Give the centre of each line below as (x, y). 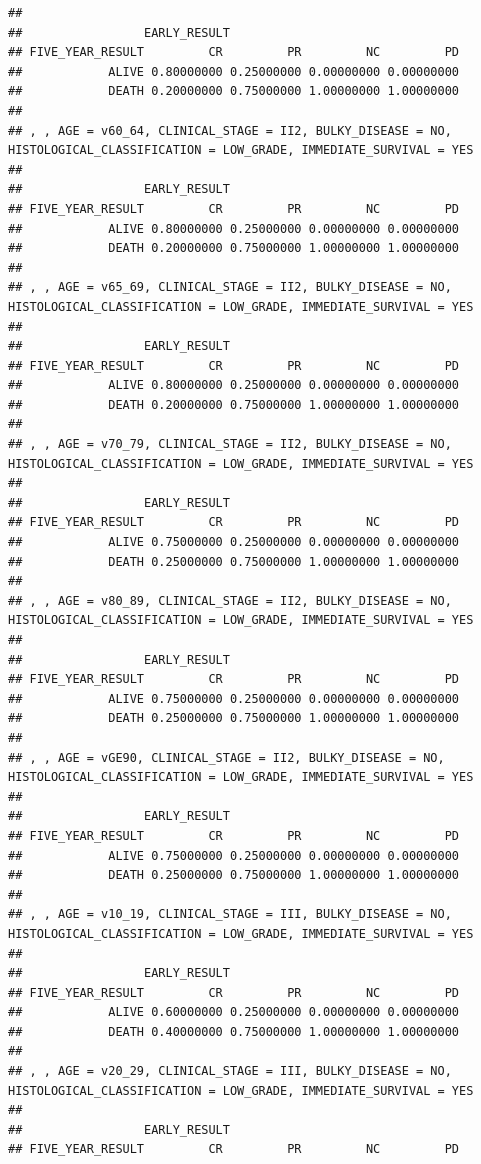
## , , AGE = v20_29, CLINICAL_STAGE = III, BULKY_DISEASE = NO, (230, 1071)
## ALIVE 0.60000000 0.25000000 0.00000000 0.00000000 (234, 1012)
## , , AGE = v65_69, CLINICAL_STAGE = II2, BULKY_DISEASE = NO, (230, 287)
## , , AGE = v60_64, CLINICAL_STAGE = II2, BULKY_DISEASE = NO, (230, 130)
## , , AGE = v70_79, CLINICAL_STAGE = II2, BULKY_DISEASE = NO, (230, 444)
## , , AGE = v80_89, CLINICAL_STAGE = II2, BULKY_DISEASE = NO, (230, 600)
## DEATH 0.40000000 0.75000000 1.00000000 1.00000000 (234, 1031)
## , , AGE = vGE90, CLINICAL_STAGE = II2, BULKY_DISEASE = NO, (226, 757)
